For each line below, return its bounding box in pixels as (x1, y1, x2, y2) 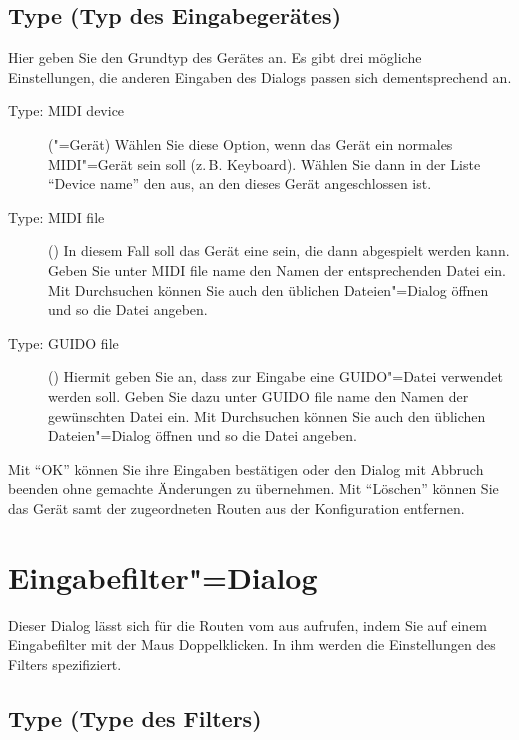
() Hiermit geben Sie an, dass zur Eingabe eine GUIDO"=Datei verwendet (48, 366, 503, 387)
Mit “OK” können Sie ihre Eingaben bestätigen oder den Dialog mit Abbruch (8, 458, 484, 479)
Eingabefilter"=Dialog (8, 556, 318, 597)
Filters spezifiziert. (8, 653, 122, 674)
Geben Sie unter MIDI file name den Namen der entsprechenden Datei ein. (48, 259, 506, 280)
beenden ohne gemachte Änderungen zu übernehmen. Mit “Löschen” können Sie (8, 478, 499, 499)
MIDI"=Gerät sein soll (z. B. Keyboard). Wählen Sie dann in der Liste (48, 153, 481, 174)
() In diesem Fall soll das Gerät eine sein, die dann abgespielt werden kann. (48, 240, 510, 261)
